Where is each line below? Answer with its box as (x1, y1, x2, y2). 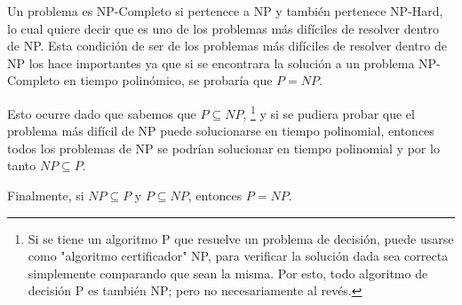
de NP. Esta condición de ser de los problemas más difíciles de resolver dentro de (7, 36, 447, 55)
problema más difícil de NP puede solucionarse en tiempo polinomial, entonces (7, 121, 434, 140)
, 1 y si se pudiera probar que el (243, 101, 415, 122)
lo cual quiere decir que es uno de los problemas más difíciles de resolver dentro (7, 19, 439, 37)
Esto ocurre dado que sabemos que (7, 104, 196, 122)
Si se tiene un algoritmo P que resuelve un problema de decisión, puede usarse (28, 229, 454, 247)
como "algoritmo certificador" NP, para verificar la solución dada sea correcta (28, 246, 449, 265)
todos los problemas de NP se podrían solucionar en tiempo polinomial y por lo (7, 138, 440, 157)
